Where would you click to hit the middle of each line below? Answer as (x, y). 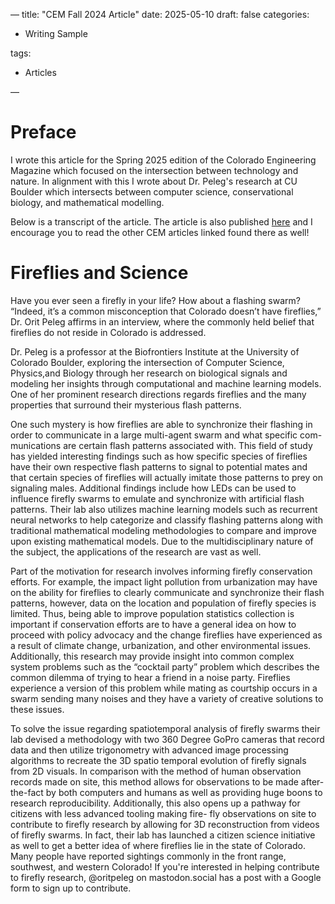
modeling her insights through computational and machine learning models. (166, 383)
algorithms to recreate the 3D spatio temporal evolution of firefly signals (158, 760)
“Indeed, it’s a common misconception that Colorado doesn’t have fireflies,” (166, 311)
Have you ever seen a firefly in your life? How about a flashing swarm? (155, 300)
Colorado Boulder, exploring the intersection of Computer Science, (147, 362)
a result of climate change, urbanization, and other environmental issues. (161, 645)
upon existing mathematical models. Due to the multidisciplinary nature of (162, 541)
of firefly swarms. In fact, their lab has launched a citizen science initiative (163, 835)
